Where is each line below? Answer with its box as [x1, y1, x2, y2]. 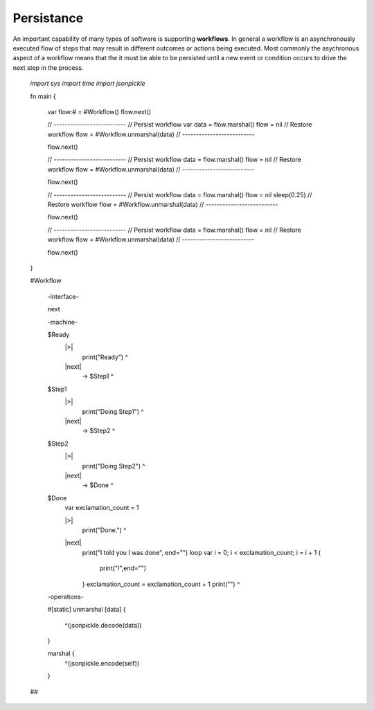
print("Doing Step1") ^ [82, 407, 145, 415]
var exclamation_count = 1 [64, 504, 139, 512]
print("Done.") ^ [82, 526, 127, 534]
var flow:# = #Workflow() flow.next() [47, 107, 152, 116]
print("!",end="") [99, 564, 147, 572]
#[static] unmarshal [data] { [47, 606, 126, 614]
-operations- [47, 592, 84, 601]
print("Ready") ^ [82, 353, 128, 361]
